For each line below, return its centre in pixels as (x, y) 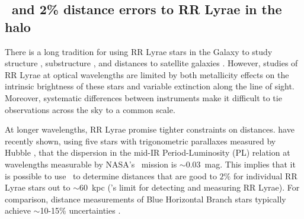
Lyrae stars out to (38, 187)
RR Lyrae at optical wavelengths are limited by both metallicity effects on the (147, 74)
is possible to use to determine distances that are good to (111, 175)
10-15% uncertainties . (80, 210)
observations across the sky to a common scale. (90, 109)
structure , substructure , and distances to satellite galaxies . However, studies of (151, 63)
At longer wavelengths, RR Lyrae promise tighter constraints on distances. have (150, 129)
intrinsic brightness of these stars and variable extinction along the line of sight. (150, 86)
